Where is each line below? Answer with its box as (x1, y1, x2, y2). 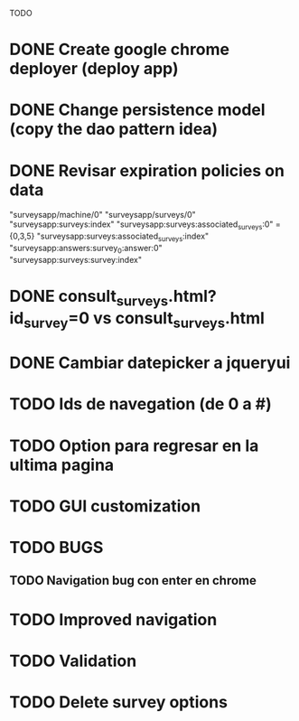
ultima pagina (9, 454, 115, 475)
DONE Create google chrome (9, 40, 230, 60)
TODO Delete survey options (9, 691, 229, 712)
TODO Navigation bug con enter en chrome (9, 573, 257, 588)
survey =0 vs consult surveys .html (23, 308, 265, 332)
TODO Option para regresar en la (9, 435, 259, 455)
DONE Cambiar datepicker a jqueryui (9, 352, 291, 373)
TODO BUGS (9, 538, 104, 558)
